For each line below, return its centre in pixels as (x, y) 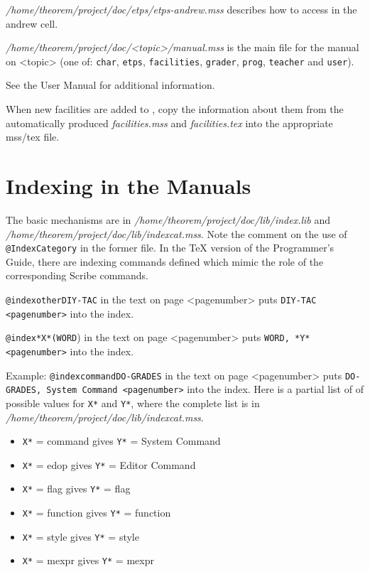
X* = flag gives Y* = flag (76, 489)
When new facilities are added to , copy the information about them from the (175, 109)
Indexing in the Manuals (129, 185)
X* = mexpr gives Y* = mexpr (88, 560)
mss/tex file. (33, 137)
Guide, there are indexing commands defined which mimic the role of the (165, 261)
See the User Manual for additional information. (110, 85)
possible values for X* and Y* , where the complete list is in (133, 403)
